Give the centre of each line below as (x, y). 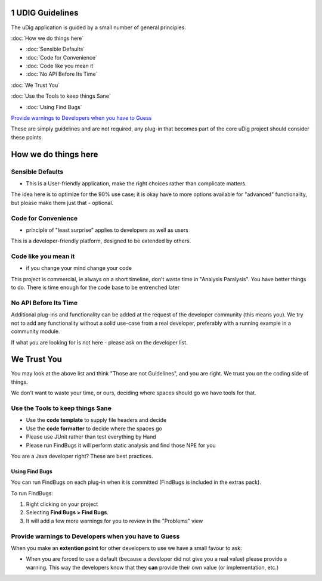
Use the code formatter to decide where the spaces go (94, 428)
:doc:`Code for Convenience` (62, 57)
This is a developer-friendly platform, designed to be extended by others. (101, 241)
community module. (35, 331)
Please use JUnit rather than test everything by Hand (91, 437)
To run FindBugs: (32, 493)
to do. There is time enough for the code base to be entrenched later (95, 288)
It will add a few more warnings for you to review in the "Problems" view (114, 521)
